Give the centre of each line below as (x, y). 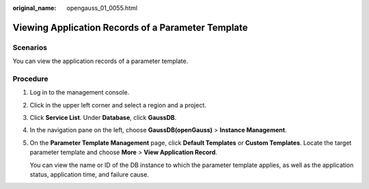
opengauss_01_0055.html (102, 8)
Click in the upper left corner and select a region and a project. (118, 105)
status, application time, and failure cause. (90, 175)
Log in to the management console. (80, 92)
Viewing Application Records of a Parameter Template (131, 27)
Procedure (30, 79)
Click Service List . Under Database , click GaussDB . (103, 118)
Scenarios (30, 47)
